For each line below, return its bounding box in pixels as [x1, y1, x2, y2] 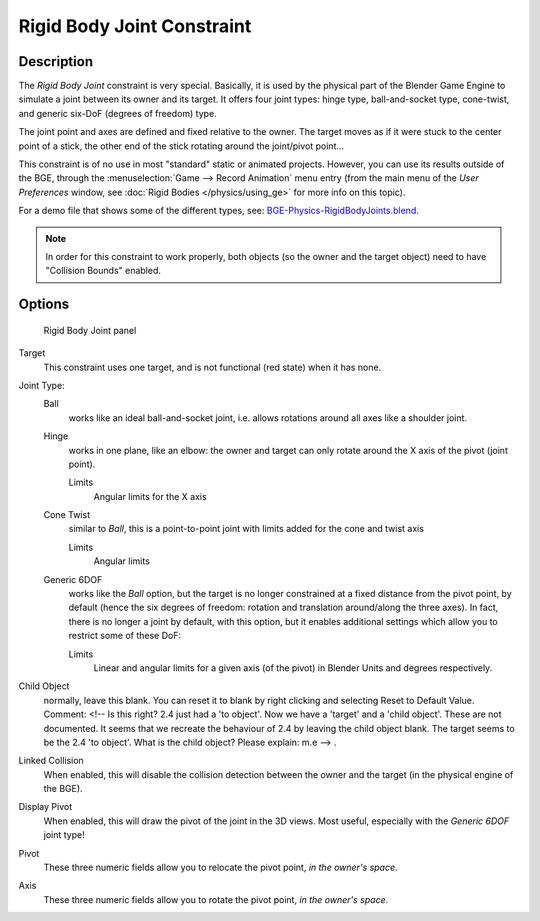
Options [18, 296, 70, 313]
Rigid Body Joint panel [43, 324, 137, 336]
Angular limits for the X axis [93, 490, 207, 502]
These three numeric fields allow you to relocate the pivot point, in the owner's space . [43, 861, 399, 874]
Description [18, 53, 94, 70]
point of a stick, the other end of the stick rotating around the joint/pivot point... [18, 140, 345, 152]
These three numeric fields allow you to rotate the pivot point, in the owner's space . [43, 893, 389, 905]
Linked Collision [18, 755, 84, 767]
